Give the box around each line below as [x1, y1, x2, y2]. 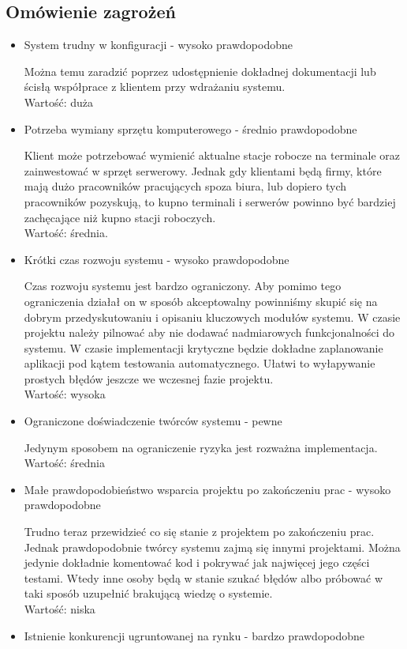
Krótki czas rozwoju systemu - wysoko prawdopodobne [24, 251, 289, 267]
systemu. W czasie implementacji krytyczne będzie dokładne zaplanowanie [24, 339, 383, 356]
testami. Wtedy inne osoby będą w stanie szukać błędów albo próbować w [24, 569, 383, 586]
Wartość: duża [24, 93, 94, 110]
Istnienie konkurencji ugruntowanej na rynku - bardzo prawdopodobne [24, 627, 365, 643]
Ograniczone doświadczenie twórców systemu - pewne [24, 413, 282, 429]
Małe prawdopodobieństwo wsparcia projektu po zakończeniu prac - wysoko [24, 481, 391, 497]
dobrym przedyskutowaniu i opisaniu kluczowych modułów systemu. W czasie [24, 308, 401, 325]
